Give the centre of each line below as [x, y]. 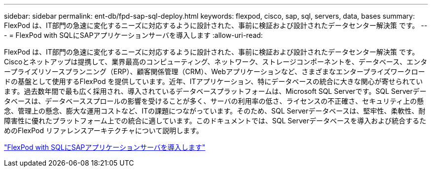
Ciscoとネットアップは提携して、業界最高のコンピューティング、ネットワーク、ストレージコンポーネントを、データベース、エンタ [216, 62]
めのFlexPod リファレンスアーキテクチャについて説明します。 [104, 130]
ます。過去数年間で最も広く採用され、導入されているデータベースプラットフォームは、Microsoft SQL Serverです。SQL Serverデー [215, 91]
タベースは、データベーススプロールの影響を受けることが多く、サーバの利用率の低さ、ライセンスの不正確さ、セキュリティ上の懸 [214, 101]
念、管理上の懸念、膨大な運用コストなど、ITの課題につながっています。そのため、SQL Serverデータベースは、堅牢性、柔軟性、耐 [215, 111]
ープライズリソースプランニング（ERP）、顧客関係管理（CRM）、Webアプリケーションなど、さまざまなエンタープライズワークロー [215, 71]
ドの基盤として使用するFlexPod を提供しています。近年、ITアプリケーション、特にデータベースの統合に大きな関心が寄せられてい [214, 81]
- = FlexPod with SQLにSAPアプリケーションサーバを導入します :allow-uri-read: [133, 35]
